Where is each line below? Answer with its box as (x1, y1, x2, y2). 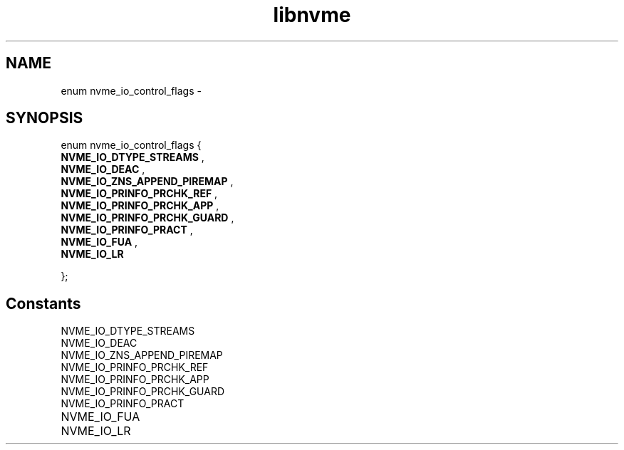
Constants (6, 294, 81, 313)
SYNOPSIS (6, 109, 83, 127)
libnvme (273, 3, 351, 27)
